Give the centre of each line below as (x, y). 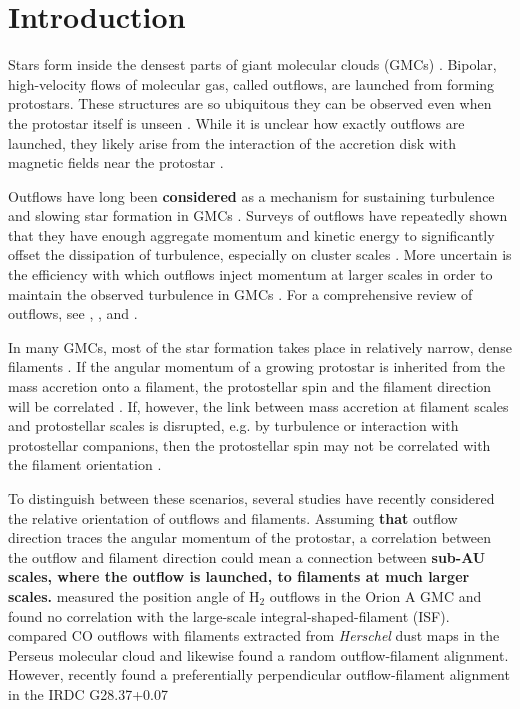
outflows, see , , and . (73, 313)
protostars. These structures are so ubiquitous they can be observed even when (250, 103)
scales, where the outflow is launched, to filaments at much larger (239, 576)
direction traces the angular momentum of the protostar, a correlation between (250, 537)
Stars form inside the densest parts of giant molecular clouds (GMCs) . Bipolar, (252, 64)
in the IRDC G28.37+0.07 (88, 693)
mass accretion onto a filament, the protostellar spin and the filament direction (250, 386)
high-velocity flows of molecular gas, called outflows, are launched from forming (251, 83)
